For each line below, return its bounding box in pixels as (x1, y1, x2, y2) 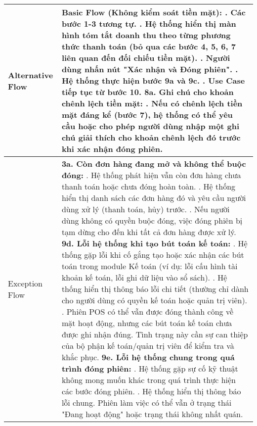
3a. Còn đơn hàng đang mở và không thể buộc (61, 158, 246, 169)
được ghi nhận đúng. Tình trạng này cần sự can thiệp (61, 329, 248, 340)
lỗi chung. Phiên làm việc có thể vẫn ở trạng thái (61, 397, 232, 408)
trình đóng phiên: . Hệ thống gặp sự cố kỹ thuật (61, 363, 238, 374)
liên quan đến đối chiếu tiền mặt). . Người (61, 52, 230, 63)
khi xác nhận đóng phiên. (61, 143, 163, 154)
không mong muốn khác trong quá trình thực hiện (61, 374, 236, 385)
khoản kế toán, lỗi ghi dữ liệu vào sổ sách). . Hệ (61, 272, 227, 283)
